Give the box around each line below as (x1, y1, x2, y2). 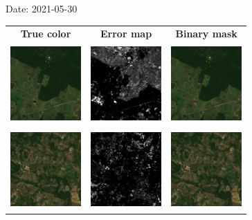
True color (20, 26, 71, 41)
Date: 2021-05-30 (6, 1, 78, 15)
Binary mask (175, 26, 237, 41)
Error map (100, 26, 152, 41)
